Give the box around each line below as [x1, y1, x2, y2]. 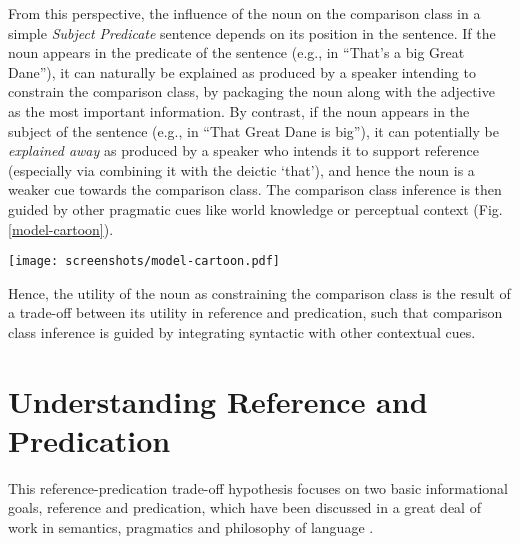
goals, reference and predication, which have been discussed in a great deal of [8, 497, 481, 518]
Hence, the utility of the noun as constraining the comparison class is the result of [8, 282, 511, 303]
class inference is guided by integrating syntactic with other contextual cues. [8, 321, 476, 342]
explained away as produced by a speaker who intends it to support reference [8, 140, 479, 161]
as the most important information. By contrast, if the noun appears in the [8, 100, 470, 121]
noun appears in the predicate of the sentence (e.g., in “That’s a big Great [8, 42, 465, 63]
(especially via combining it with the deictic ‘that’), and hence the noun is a [8, 159, 475, 180]
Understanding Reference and [8, 380, 428, 421]
